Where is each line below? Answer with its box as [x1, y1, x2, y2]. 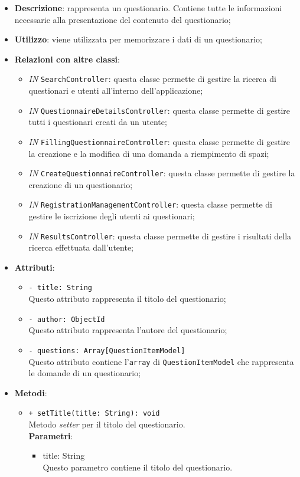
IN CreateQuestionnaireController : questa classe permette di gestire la [28, 167, 295, 179]
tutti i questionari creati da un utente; [28, 116, 167, 128]
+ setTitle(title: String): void [28, 409, 160, 418]
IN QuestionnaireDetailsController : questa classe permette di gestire [28, 104, 291, 116]
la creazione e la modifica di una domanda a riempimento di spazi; [28, 147, 269, 159]
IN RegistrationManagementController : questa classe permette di [28, 198, 272, 210]
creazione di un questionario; [28, 178, 133, 190]
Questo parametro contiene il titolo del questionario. [43, 460, 233, 473]
